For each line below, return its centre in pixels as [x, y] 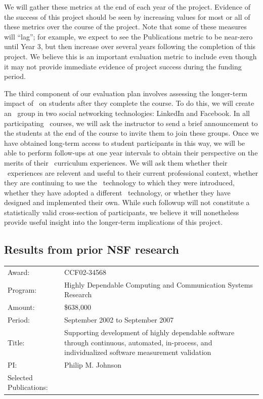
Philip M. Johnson [93, 365]
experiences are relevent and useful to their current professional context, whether [133, 172]
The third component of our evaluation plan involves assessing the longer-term [126, 93]
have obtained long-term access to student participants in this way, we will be [125, 143]
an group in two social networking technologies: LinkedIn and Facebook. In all [127, 113]
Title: [16, 342]
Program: [22, 289]
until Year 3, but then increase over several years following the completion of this [130, 46]
